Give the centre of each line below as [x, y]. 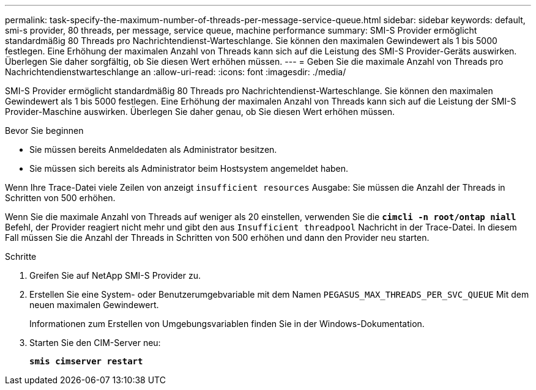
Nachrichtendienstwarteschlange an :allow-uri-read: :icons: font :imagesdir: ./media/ [176, 72]
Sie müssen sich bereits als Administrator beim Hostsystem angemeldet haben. [189, 168]
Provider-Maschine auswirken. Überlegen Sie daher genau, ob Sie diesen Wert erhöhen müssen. [200, 112]
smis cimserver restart [86, 361]
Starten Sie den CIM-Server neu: [95, 343]
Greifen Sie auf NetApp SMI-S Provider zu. [115, 275]
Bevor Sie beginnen [44, 131]
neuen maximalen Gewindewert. [94, 305]
